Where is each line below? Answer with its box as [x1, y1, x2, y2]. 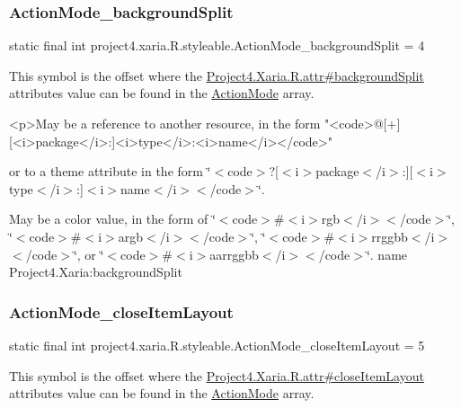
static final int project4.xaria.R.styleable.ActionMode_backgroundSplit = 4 [9, 36, 425, 55]
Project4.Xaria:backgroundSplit [9, 262, 182, 281]
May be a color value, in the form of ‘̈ [9, 209, 216, 228]
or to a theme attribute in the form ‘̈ [9, 162, 211, 181]
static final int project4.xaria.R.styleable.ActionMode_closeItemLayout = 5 [9, 335, 425, 354]
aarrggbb [209, 244, 259, 263]
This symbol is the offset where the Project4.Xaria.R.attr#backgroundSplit [9, 66, 424, 84]
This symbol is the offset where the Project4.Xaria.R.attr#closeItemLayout [9, 366, 424, 385]
